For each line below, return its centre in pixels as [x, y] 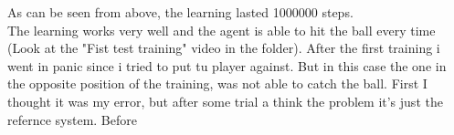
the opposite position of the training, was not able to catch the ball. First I [217, 83]
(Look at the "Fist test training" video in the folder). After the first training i [224, 48]
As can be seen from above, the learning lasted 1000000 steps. [180, 12]
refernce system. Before [72, 119]
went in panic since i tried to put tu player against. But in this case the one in [227, 65]
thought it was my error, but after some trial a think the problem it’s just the [225, 101]
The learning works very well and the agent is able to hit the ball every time [222, 30]
